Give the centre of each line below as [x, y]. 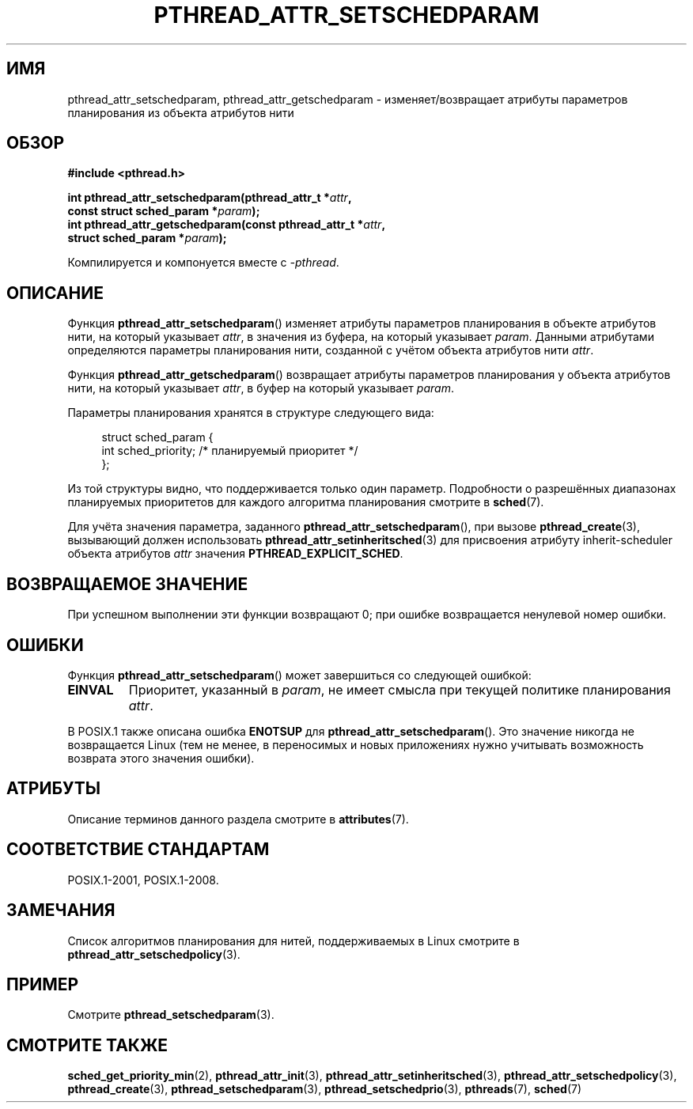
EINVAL [91, 689]
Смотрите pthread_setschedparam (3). [171, 1015]
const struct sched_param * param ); [164, 211]
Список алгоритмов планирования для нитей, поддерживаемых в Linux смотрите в [293, 941]
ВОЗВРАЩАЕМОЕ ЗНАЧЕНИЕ [127, 584]
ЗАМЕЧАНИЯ [61, 910]
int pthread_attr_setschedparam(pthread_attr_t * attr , [210, 198]
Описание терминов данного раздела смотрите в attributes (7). [238, 819]
